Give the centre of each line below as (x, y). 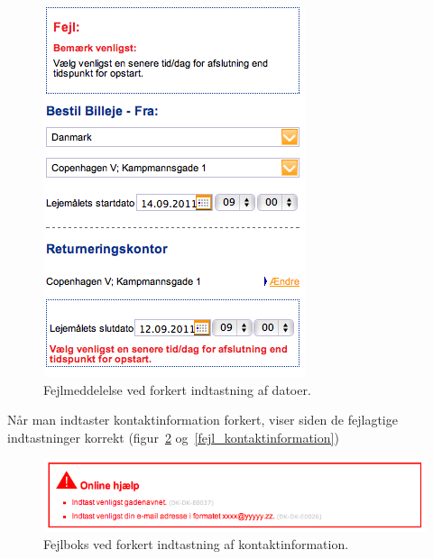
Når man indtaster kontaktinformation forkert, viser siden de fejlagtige (203, 420)
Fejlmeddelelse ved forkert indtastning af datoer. (177, 389)
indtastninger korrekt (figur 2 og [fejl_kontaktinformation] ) (173, 437)
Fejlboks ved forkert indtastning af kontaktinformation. (196, 544)
